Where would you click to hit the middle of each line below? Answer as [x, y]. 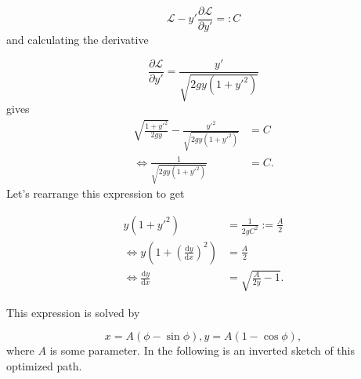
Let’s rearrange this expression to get [96, 193]
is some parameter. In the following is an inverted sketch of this [202, 350]
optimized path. [44, 365]
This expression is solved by [73, 312]
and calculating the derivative [78, 40]
